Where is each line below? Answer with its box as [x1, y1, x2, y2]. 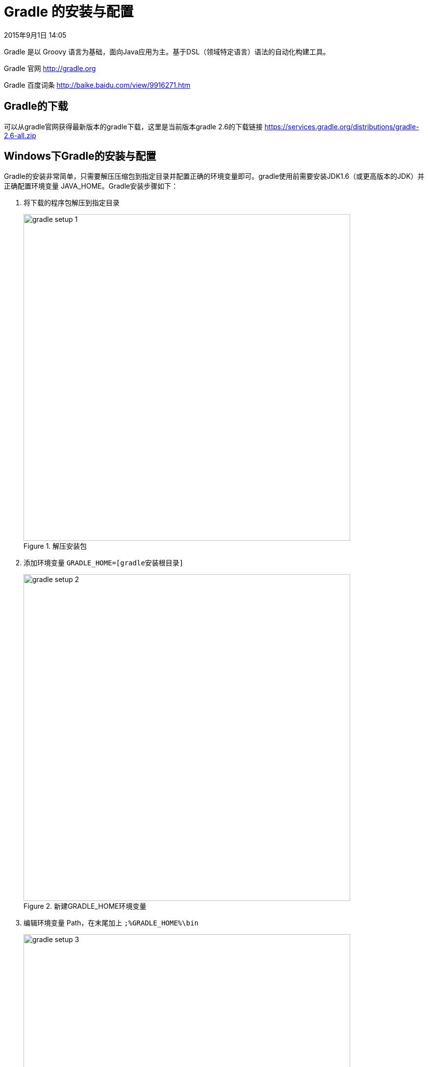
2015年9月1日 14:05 [4, 30, 67, 39]
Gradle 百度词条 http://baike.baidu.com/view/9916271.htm [4, 80, 190, 89]
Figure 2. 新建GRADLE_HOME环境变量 [24, 902, 146, 911]
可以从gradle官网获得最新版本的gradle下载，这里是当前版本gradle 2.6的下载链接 [4, 122, 263, 131]
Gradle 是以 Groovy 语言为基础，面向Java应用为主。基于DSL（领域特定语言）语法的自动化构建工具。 [4, 47, 330, 56]
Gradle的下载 [4, 100, 68, 113]
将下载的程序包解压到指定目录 [24, 198, 119, 207]
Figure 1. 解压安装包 [24, 542, 87, 551]
